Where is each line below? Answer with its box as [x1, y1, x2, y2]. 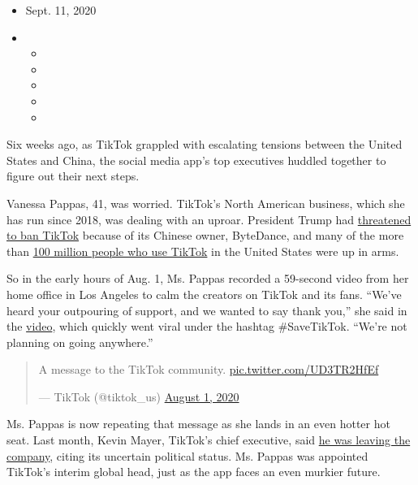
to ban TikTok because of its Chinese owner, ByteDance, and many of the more [6, 227, 404, 244]
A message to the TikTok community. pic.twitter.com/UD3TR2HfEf [38, 361, 379, 378]
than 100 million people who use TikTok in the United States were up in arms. [6, 242, 399, 259]
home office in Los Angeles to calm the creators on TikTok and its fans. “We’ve [6, 285, 402, 302]
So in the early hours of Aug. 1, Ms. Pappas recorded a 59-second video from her [6, 270, 409, 287]
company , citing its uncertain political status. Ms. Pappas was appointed [6, 447, 368, 464]
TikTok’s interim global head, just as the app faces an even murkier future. [6, 463, 381, 480]
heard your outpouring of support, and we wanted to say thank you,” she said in [6, 301, 407, 318]
